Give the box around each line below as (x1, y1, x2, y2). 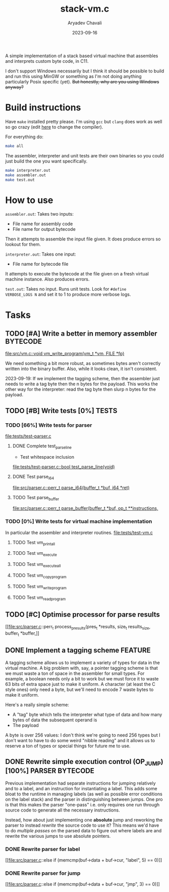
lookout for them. (5, 241, 41, 248)
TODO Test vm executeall (12, 561, 61, 569)
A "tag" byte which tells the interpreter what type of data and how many (12, 711, 162, 717)
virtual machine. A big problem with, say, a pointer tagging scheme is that (5, 665, 158, 671)
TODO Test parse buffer (12, 494, 60, 502)
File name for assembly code (12, 221, 73, 227)
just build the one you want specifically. (5, 158, 87, 164)
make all (5, 143, 24, 148)
